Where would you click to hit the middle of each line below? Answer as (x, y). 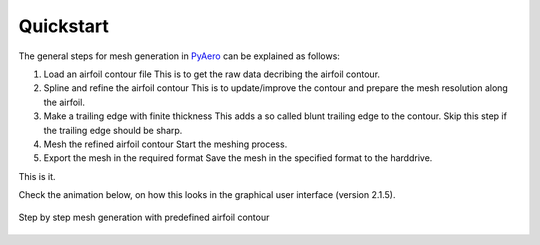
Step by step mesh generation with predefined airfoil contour (144, 217)
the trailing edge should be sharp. (113, 130)
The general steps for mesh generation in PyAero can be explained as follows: (179, 56)
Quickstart (64, 26)
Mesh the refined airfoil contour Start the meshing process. (165, 144)
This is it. (37, 176)
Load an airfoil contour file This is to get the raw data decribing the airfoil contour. (211, 74)
